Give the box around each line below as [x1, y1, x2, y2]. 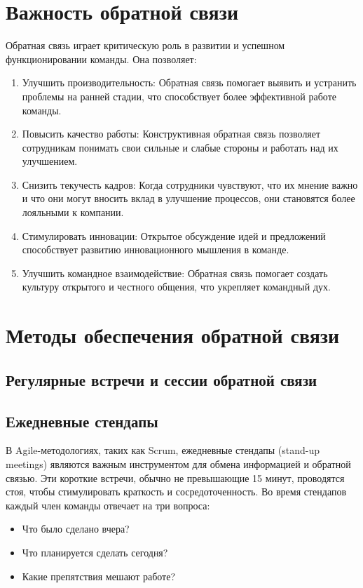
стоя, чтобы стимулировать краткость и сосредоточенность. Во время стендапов [6, 484, 347, 499]
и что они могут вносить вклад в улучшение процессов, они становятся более [22, 191, 355, 206]
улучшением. [22, 154, 78, 168]
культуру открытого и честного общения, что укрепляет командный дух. [22, 279, 331, 294]
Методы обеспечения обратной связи [6, 321, 340, 349]
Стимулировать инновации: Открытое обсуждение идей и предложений [22, 228, 326, 243]
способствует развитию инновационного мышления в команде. [22, 242, 289, 257]
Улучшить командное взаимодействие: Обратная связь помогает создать [22, 265, 328, 280]
